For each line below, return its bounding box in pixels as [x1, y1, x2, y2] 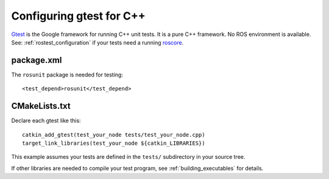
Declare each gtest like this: [11, 117, 82, 125]
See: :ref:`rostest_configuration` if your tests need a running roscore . [11, 38, 184, 46]
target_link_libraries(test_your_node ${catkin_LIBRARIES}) [22, 139, 205, 147]
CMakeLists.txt [11, 101, 71, 111]
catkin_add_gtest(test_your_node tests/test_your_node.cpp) [22, 131, 205, 138]
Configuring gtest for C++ [11, 9, 146, 23]
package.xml [11, 55, 62, 65]
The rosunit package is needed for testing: [11, 71, 123, 78]
